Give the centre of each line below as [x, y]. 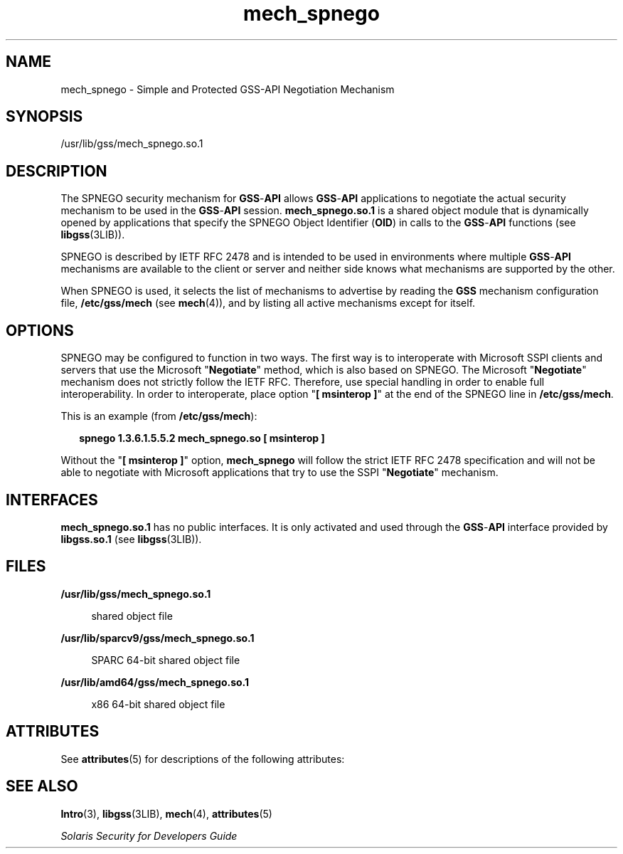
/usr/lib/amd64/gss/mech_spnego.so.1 [155, 682]
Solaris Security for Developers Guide [149, 835]
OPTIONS [40, 330]
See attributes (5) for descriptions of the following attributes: [203, 759]
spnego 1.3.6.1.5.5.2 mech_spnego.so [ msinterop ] [202, 438]
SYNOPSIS [44, 117]
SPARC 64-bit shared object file [166, 660]
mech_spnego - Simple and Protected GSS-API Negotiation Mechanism [228, 89]
